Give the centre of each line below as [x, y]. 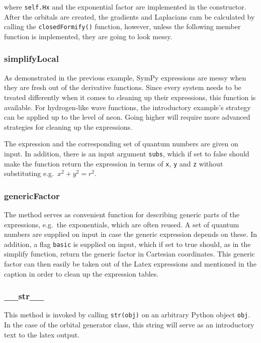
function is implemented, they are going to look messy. [88, 36]
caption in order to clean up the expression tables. [81, 273]
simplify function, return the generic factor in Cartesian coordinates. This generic [129, 254]
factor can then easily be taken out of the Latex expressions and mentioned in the [130, 264]
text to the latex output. [42, 334]
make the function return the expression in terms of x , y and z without [114, 163]
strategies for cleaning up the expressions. [68, 126]
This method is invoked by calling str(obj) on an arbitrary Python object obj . [127, 315]
